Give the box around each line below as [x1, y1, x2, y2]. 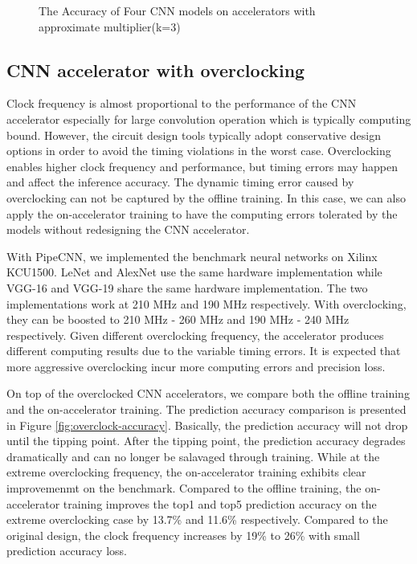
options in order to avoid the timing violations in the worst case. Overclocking [6, 142, 391, 159]
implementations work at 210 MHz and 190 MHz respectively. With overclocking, [6, 295, 407, 312]
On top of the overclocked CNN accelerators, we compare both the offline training [6, 385, 410, 402]
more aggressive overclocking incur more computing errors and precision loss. [6, 358, 386, 374]
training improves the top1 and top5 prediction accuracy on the [63, 495, 377, 512]
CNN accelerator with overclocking [6, 57, 305, 82]
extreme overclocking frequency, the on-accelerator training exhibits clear [6, 464, 366, 480]
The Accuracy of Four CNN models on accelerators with [39, 2, 316, 18]
